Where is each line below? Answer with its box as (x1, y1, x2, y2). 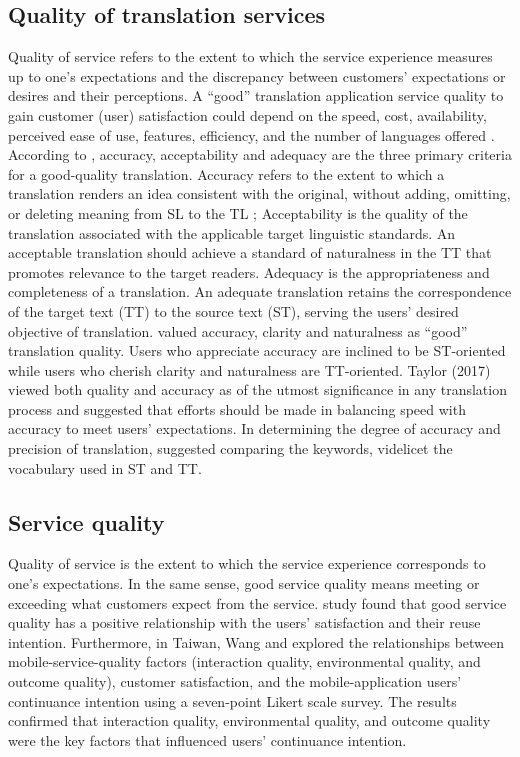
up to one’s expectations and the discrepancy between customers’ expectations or (8, 65, 506, 86)
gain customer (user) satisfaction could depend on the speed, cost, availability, (8, 104, 487, 125)
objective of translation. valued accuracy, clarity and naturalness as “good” (8, 320, 468, 341)
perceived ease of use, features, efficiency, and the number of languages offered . (8, 124, 495, 145)
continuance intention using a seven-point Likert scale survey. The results (8, 690, 457, 711)
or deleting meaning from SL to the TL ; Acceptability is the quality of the (8, 202, 468, 223)
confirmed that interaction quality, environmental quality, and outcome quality (8, 710, 491, 731)
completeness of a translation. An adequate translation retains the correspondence (8, 281, 512, 302)
